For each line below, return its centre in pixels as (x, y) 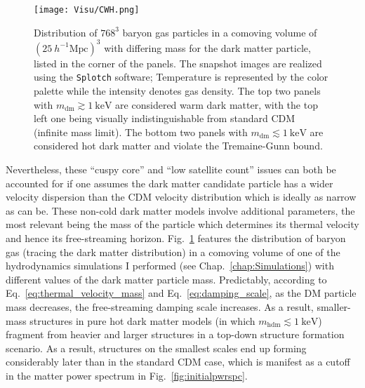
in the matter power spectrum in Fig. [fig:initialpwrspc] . (127, 375)
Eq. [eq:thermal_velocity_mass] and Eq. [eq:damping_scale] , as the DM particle (181, 293)
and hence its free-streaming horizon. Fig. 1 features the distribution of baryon (176, 238)
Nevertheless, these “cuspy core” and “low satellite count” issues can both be (171, 169)
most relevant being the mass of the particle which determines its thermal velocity (182, 224)
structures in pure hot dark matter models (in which (142, 320)
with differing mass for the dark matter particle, (207, 47)
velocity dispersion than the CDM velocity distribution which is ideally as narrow (181, 197)
